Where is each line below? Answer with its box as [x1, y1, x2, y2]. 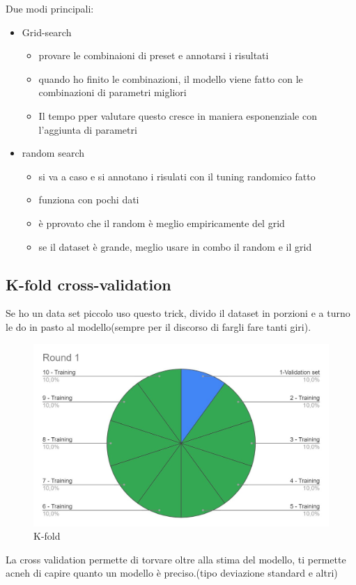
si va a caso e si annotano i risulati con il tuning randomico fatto [38, 169, 316, 183]
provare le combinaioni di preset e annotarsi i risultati [38, 48, 269, 63]
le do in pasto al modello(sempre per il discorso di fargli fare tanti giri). [6, 319, 311, 334]
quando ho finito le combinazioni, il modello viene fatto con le [38, 71, 303, 86]
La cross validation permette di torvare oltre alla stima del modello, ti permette [6, 552, 346, 566]
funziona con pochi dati [38, 192, 139, 207]
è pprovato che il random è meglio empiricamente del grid [38, 215, 285, 230]
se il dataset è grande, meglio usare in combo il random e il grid [38, 239, 312, 253]
